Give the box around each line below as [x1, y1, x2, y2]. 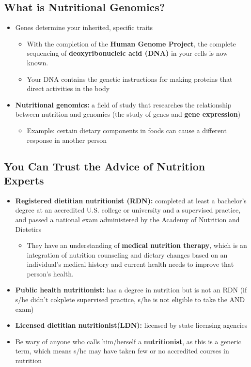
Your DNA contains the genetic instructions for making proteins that [27, 74, 233, 84]
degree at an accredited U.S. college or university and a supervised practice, [15, 205, 241, 215]
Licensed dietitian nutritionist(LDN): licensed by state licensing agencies [15, 320, 248, 330]
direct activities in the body [27, 83, 110, 93]
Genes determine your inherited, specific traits [15, 22, 153, 32]
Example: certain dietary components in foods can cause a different [27, 125, 227, 135]
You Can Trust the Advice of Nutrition [4, 158, 205, 173]
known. [27, 57, 48, 67]
